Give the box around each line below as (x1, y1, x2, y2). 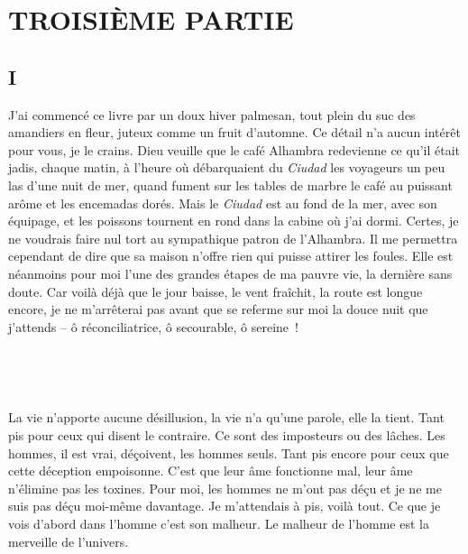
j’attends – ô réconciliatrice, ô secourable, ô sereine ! (8, 317, 298, 336)
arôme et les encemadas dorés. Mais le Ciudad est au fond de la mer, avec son (8, 193, 437, 212)
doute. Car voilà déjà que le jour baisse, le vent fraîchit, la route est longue (8, 282, 423, 300)
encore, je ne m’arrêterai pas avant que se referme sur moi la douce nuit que (8, 300, 428, 319)
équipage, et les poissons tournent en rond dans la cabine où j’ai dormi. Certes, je (8, 211, 459, 230)
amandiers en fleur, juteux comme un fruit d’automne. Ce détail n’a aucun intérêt (8, 123, 461, 142)
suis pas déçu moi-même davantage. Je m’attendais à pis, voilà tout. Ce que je (8, 496, 441, 515)
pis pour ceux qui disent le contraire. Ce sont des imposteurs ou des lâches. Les (8, 426, 445, 445)
